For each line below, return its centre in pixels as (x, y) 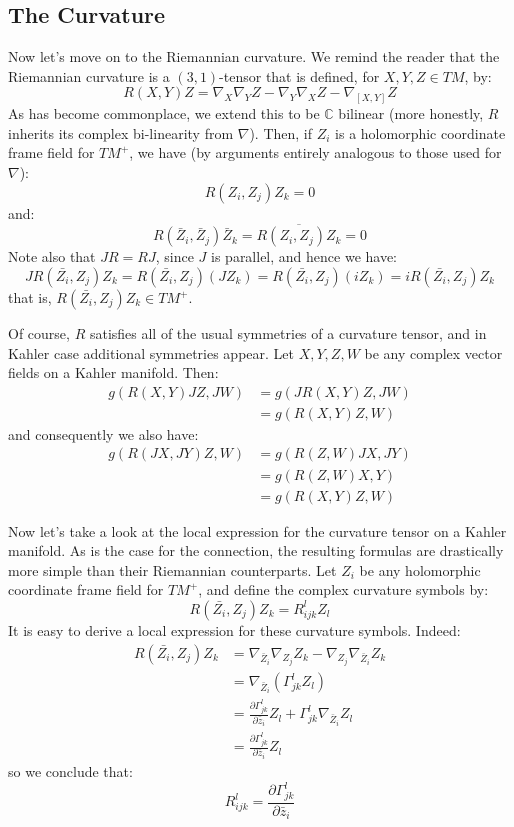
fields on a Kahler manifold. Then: (113, 372)
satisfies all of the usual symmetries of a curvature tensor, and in (288, 333)
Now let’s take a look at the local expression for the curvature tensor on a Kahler (257, 530)
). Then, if (281, 132)
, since (174, 256)
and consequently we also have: (103, 433)
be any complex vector (433, 352)
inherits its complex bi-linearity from (121, 132)
